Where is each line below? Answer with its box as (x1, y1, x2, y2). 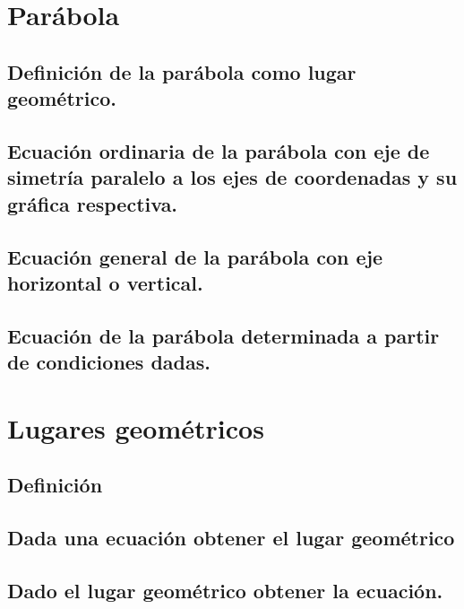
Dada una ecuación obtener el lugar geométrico (7, 524, 455, 551)
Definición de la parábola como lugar (7, 57, 357, 85)
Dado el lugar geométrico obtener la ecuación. (7, 576, 443, 604)
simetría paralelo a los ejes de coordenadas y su (7, 163, 458, 191)
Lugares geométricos (7, 409, 264, 446)
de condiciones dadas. (7, 348, 211, 376)
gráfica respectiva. (7, 189, 178, 217)
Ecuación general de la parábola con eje (7, 242, 383, 270)
